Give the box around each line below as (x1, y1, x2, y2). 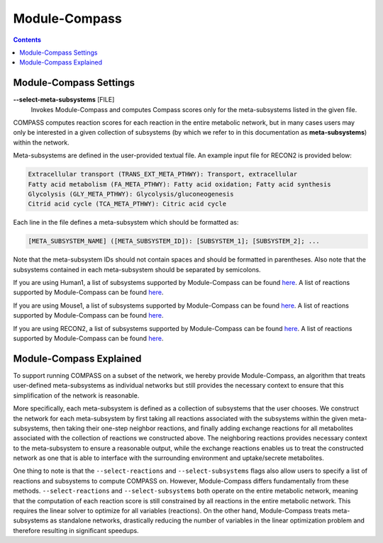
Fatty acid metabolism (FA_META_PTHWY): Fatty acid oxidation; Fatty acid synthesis (28, 180, 331, 188)
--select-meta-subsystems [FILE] (13, 96, 115, 104)
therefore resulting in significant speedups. (13, 526, 139, 534)
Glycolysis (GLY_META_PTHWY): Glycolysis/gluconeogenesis (28, 190, 234, 198)
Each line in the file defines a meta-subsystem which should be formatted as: (13, 218, 239, 227)
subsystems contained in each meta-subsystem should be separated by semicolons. (13, 265, 262, 274)
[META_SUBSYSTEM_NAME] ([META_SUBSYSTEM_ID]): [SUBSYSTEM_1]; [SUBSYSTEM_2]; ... (28, 237, 321, 245)
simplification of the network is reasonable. (13, 391, 140, 400)
